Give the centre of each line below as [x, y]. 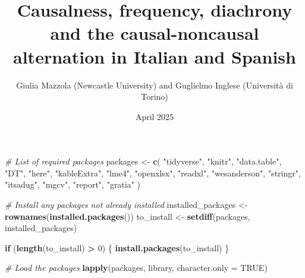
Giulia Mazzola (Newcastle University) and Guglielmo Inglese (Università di [155, 85]
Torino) [155, 97]
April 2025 [155, 116]
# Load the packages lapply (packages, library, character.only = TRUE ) [136, 268]
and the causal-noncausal [155, 33]
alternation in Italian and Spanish [155, 56]
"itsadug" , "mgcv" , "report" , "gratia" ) [73, 184]
